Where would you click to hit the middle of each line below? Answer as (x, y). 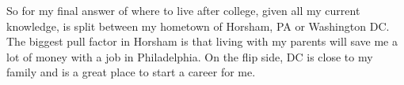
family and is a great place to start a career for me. (131, 72)
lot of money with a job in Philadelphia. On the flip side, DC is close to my (190, 56)
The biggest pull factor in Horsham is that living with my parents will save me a (202, 41)
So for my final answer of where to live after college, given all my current (183, 10)
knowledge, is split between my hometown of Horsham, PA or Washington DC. (198, 26)
